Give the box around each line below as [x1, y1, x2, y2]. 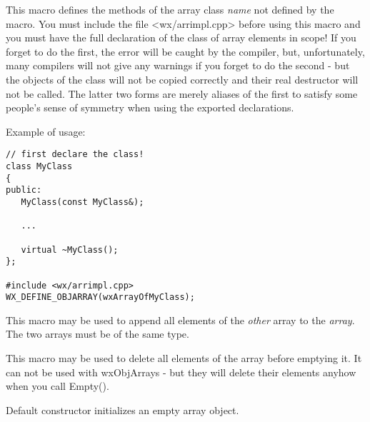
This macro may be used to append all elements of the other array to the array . [6, 312, 355, 327]
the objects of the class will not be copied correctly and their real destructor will [6, 71, 359, 86]
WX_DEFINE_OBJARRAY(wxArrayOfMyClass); [6, 292, 195, 303]
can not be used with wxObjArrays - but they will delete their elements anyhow [6, 364, 356, 379]
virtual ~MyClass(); [21, 244, 119, 255]
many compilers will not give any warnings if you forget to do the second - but [6, 58, 350, 73]
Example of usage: [6, 124, 86, 139]
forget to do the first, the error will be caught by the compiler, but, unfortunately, [6, 44, 365, 59]
